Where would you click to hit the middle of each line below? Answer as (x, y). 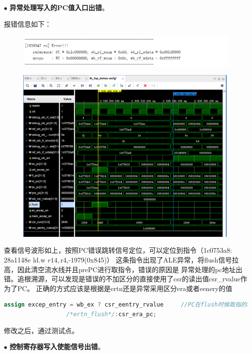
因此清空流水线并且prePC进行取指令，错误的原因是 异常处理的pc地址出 (130, 269)
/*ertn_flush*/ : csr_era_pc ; (111, 315)
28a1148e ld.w (25, 260)
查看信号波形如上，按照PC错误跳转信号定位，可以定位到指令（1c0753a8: (118, 250)
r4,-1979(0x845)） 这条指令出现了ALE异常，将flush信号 (146, 260)
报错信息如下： (28, 23)
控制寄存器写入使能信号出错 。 (57, 346)
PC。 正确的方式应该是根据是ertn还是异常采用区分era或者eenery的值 (125, 288)
